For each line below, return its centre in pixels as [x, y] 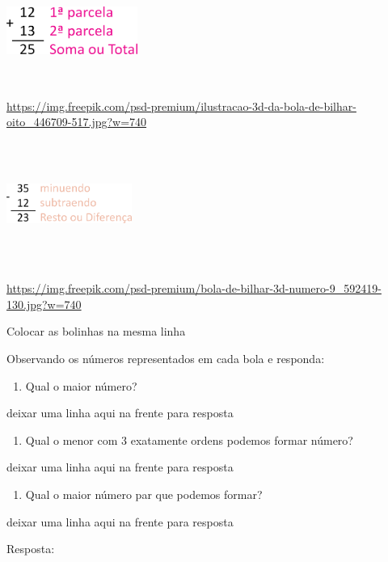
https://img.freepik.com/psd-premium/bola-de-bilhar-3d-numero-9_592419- [194, 288]
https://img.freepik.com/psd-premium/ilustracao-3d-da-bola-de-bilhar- [181, 106]
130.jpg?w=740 [44, 304]
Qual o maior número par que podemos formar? [144, 494]
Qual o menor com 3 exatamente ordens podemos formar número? [189, 439]
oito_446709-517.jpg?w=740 [77, 122]
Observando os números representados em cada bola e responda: [166, 358]
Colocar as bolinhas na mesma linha [96, 331]
